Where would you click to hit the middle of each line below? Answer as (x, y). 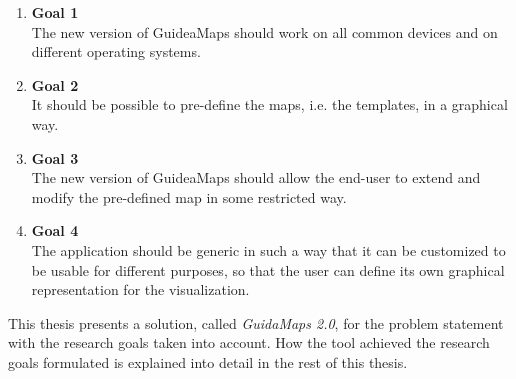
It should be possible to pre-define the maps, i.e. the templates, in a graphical (269, 104)
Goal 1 (55, 12)
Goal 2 (55, 84)
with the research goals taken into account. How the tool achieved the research (249, 342)
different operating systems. (116, 51)
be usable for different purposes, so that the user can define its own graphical (268, 269)
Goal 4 (55, 230)
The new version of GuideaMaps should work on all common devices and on (264, 31)
